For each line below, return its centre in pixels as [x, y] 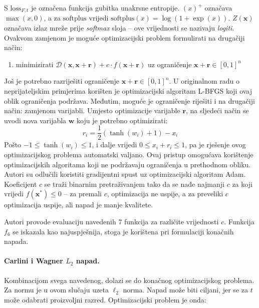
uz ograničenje [170, 64]
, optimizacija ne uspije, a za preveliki [165, 194]
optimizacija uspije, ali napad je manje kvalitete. [79, 205]
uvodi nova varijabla [35, 120]
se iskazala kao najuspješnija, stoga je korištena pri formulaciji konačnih [123, 231]
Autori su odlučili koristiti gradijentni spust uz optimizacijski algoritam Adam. [125, 174]
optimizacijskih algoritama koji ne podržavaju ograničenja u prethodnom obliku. [127, 164]
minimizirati [35, 64]
